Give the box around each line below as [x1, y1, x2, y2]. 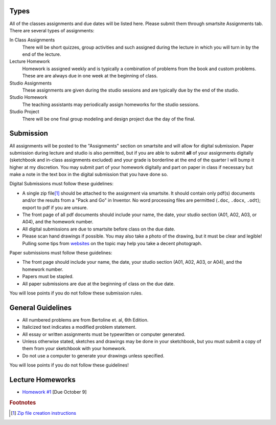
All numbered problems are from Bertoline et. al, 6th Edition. [22, 316, 149, 323]
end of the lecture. [22, 51, 61, 57]
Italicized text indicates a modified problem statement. [22, 324, 136, 330]
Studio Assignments [9, 80, 52, 86]
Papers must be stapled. [22, 273, 74, 280]
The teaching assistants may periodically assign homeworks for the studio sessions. [22, 101, 200, 108]
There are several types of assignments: [9, 27, 95, 33]
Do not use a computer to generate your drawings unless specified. [22, 352, 165, 358]
